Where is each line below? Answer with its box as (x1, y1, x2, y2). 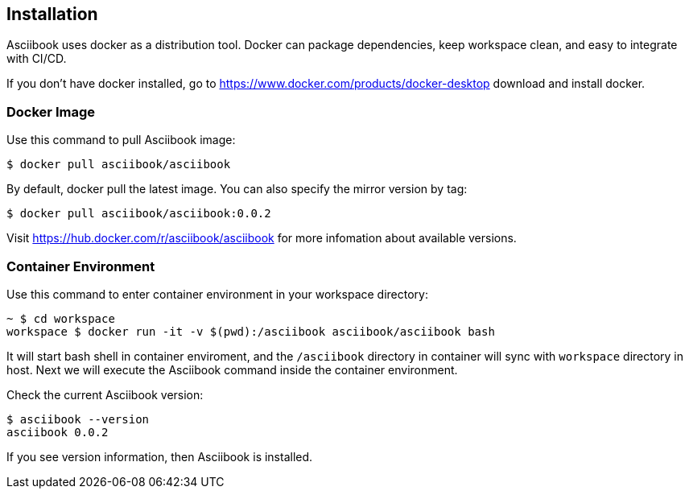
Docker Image (6, 103, 95, 120)
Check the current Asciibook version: (6, 387, 204, 402)
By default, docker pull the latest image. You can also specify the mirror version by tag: (6, 182, 468, 196)
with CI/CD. (6, 52, 67, 66)
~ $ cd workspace (6, 311, 115, 325)
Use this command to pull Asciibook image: (6, 133, 236, 147)
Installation (6, 4, 98, 24)
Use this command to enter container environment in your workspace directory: (6, 287, 428, 301)
